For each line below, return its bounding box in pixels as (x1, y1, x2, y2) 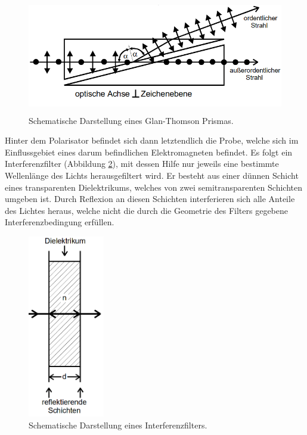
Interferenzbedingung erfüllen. (5, 216, 114, 228)
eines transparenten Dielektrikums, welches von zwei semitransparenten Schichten (5, 181, 302, 193)
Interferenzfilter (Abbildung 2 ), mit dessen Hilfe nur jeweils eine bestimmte (5, 157, 279, 170)
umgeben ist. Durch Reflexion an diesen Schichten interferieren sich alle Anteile (5, 192, 295, 205)
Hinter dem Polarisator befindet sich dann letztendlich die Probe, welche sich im (5, 134, 299, 147)
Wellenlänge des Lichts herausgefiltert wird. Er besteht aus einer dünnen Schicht (5, 169, 299, 181)
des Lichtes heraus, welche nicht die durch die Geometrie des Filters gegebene (5, 204, 289, 216)
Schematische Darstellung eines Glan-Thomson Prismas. (29, 114, 234, 126)
